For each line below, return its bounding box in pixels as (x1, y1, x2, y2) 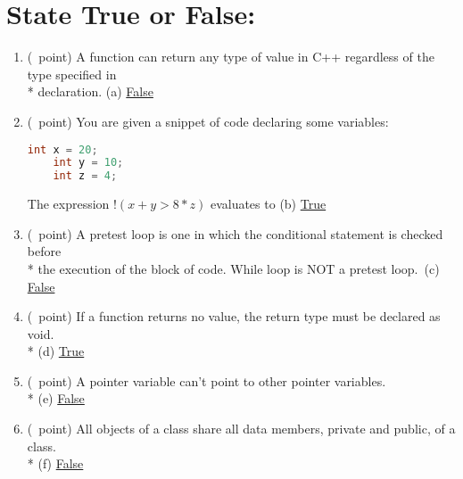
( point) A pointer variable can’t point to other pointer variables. (27, 371, 386, 390)
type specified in (27, 64, 117, 83)
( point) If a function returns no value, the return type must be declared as (27, 307, 441, 326)
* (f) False (27, 454, 84, 473)
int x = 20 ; (27, 143, 98, 156)
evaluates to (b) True (210, 194, 327, 213)
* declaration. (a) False (27, 82, 153, 101)
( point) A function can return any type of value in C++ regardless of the (27, 47, 434, 66)
